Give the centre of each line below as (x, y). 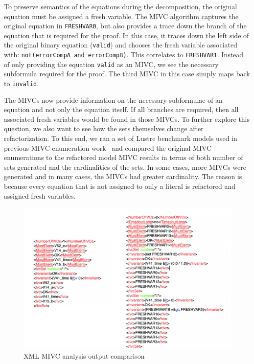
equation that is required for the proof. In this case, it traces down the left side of (127, 35)
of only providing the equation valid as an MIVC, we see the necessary (111, 64)
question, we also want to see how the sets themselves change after (104, 128)
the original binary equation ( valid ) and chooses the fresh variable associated (121, 45)
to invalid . (22, 83)
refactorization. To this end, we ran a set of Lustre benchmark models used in (121, 138)
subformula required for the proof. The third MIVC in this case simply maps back (127, 74)
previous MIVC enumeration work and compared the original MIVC (108, 148)
